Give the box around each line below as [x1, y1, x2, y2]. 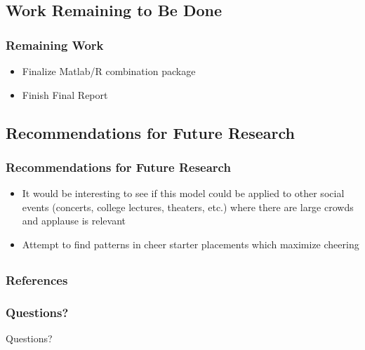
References [6, 271, 68, 288]
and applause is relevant [22, 213, 126, 228]
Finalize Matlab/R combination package [22, 64, 196, 78]
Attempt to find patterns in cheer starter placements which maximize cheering [22, 236, 359, 251]
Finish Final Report [22, 87, 108, 102]
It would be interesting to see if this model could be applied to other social [22, 186, 345, 201]
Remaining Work [6, 36, 104, 53]
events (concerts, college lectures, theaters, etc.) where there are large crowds [22, 199, 354, 214]
